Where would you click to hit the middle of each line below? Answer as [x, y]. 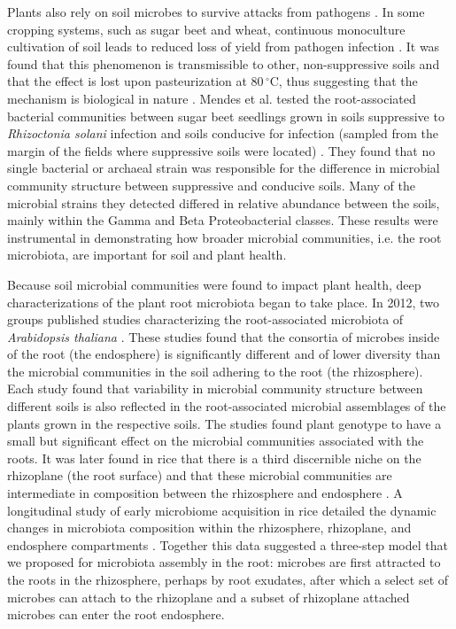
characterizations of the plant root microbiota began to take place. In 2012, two [223, 302]
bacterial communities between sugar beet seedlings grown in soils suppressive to [226, 116]
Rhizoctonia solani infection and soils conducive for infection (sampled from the [223, 133]
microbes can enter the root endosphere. [116, 614]
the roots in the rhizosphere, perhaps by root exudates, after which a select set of [228, 579]
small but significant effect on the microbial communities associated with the [216, 441]
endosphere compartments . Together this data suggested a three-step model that [228, 544]
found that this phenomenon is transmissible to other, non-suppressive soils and [224, 63]
